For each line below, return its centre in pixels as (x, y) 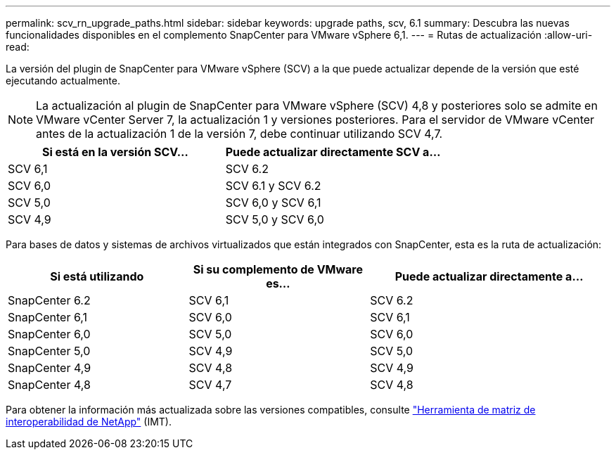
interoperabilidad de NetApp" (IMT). (89, 422)
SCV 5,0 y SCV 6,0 (275, 219)
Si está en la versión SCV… (115, 152)
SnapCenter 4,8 (49, 385)
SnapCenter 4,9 (50, 368)
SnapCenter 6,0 (49, 334)
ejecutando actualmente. (63, 81)
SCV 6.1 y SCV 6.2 (273, 186)
